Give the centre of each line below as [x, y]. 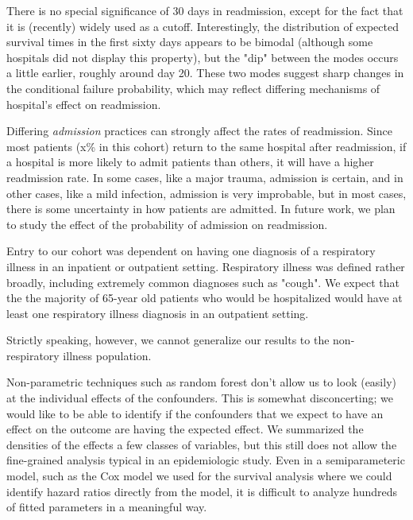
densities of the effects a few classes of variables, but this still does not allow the [202, 444]
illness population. [107, 355]
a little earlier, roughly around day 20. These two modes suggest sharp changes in [205, 73]
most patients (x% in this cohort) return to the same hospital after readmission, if [206, 146]
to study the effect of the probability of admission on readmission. [167, 224]
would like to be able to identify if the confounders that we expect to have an [195, 413]
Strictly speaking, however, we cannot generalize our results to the [168, 340]
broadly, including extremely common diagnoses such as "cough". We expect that [203, 282]
